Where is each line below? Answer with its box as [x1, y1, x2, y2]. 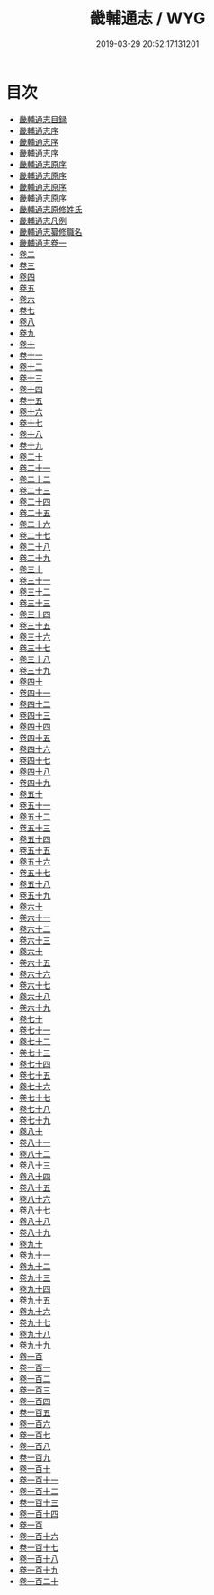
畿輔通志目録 [18, 113, 67, 124]
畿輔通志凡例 [18, 215, 67, 226]
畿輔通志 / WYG [89, 8, 206, 29]
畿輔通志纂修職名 [18, 226, 83, 237]
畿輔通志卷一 [18, 237, 67, 248]
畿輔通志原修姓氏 [18, 203, 83, 214]
